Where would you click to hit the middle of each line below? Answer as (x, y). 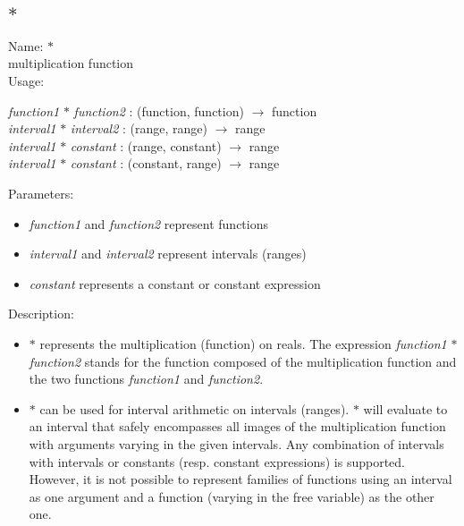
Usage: (26, 81)
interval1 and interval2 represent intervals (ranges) (168, 254)
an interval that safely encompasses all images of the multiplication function (237, 426)
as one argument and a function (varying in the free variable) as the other (232, 496)
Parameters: (41, 193)
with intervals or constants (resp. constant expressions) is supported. (217, 461)
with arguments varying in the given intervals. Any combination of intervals (236, 443)
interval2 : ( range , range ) (139, 128)
